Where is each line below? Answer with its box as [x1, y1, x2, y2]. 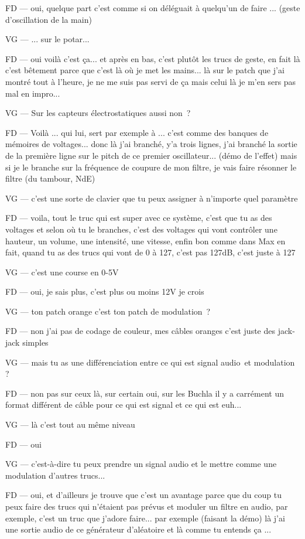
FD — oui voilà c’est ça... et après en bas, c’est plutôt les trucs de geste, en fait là [5, 52, 300, 64]
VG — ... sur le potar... [5, 33, 90, 45]
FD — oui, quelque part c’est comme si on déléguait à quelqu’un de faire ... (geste [5, 2, 300, 13]
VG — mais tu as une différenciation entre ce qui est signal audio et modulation [5, 356, 295, 368]
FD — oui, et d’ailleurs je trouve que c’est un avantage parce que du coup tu [5, 489, 282, 501]
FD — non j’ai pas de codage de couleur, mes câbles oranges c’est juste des [5, 325, 275, 337]
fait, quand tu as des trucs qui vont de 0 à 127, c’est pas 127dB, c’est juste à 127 [5, 246, 296, 258]
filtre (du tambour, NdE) [5, 172, 95, 185]
